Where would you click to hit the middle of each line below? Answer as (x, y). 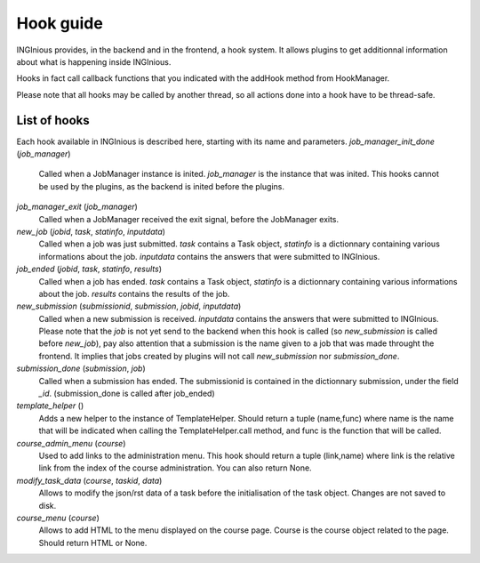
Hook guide (60, 23)
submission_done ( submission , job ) (81, 368)
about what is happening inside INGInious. (94, 61)
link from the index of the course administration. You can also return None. (175, 468)
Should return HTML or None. (93, 543)
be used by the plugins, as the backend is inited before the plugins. (161, 186)
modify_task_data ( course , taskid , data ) (89, 480)
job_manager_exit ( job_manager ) (77, 207)
